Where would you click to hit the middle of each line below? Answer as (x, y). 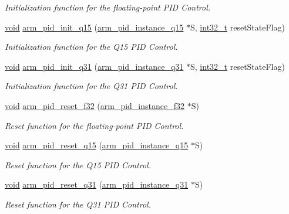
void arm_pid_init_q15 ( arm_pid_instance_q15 (94, 27)
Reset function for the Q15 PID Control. (78, 164)
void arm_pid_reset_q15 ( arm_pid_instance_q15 (97, 145)
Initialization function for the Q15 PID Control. (91, 47)
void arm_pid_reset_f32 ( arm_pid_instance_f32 (95, 105)
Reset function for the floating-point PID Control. (94, 125)
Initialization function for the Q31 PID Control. (91, 86)
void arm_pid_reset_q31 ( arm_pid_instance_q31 (97, 184)
